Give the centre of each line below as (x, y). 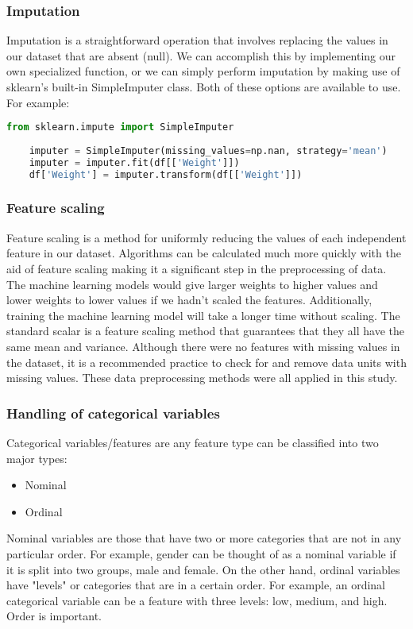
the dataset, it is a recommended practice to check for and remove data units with (206, 362)
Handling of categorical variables (113, 413)
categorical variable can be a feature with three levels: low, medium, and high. (197, 600)
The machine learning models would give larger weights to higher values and (192, 284)
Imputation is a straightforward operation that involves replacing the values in (197, 40)
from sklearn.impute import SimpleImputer (120, 127)
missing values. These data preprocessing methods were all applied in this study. (202, 378)
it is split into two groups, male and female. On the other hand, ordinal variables (203, 569)
